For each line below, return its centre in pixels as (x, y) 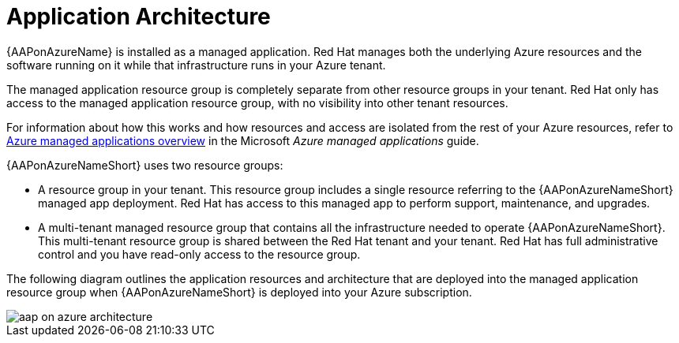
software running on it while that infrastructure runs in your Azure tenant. (196, 65)
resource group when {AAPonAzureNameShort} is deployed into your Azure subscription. (239, 292)
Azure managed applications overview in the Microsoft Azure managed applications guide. (243, 140)
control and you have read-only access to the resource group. (199, 254)
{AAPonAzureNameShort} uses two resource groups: (145, 165)
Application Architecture (139, 17)
